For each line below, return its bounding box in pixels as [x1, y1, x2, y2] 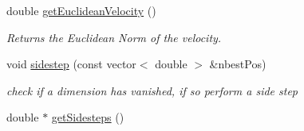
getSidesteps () [51, 109, 124, 125]
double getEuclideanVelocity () [6, 2, 156, 18]
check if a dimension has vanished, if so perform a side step [6, 82, 298, 98]
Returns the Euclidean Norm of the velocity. [6, 29, 222, 45]
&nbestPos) [209, 56, 266, 72]
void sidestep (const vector [6, 56, 136, 72]
